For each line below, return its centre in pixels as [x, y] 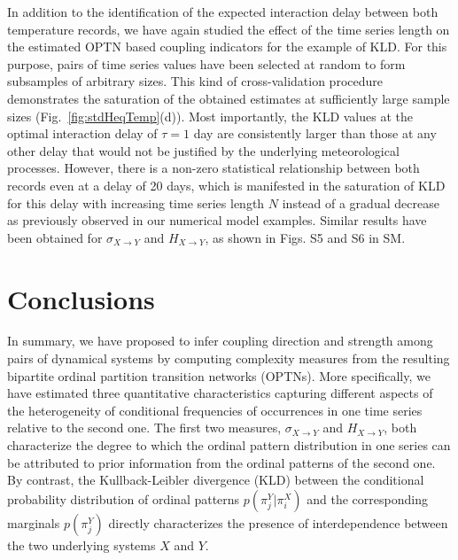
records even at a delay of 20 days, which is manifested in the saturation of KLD [226, 185]
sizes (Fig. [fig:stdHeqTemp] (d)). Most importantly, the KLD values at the [210, 116]
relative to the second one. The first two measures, [144, 428]
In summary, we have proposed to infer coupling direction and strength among [220, 341]
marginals [34, 522]
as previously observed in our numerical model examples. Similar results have [217, 220]
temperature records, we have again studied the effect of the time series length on [229, 29]
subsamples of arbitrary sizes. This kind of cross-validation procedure [195, 81]
